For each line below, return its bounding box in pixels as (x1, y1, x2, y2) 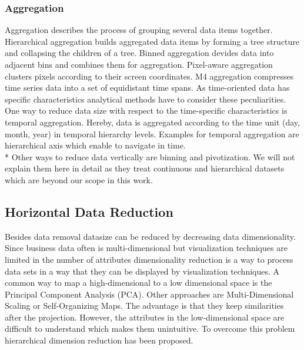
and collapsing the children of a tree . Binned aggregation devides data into (5, 47, 274, 59)
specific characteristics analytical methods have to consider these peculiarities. (5, 93, 286, 105)
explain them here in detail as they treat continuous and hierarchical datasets (5, 162, 285, 174)
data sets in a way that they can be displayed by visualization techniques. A (5, 265, 280, 277)
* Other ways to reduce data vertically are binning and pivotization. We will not (5, 150, 295, 163)
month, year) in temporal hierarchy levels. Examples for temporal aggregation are (5, 127, 299, 140)
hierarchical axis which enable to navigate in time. (5, 139, 186, 151)
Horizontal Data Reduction (5, 202, 173, 220)
